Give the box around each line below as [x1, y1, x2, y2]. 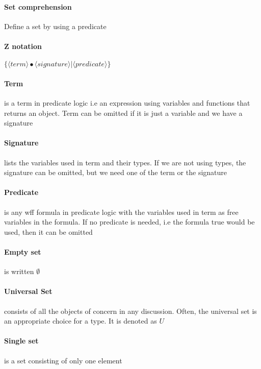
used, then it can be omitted [4, 226, 93, 237]
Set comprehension [4, 1, 72, 12]
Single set [4, 335, 39, 346]
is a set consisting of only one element [4, 355, 122, 365]
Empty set [4, 246, 41, 257]
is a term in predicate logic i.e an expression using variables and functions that [4, 97, 250, 108]
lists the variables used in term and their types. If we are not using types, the [4, 157, 246, 167]
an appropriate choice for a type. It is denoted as [4, 315, 157, 326]
